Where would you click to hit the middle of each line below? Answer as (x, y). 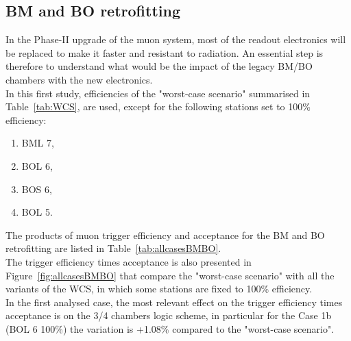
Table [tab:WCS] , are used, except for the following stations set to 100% (158, 106)
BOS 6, (37, 189)
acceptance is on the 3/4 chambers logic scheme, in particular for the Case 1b (169, 315)
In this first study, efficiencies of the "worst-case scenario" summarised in (158, 93)
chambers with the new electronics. (79, 79)
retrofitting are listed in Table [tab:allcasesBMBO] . (113, 248)
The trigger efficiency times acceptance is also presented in (129, 261)
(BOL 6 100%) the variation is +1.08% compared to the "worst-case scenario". (170, 328)
